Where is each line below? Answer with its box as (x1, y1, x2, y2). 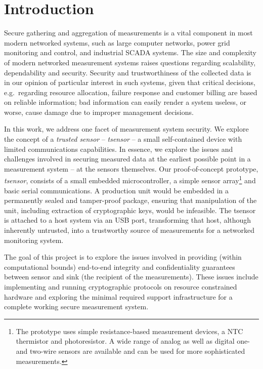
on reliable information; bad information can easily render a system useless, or (4, 97, 247, 107)
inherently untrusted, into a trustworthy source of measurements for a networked (4, 225, 254, 235)
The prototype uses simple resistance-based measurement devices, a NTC (16, 325, 243, 336)
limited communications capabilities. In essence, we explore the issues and (4, 143, 233, 154)
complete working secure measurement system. (4, 301, 149, 312)
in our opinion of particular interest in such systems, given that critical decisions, (4, 77, 255, 88)
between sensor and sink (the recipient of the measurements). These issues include (4, 271, 258, 282)
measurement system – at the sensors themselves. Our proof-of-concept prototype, (4, 163, 258, 174)
